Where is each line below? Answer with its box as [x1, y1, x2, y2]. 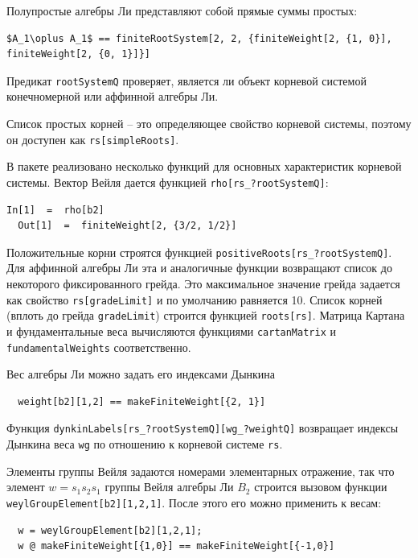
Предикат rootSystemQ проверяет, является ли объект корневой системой [6, 72, 367, 89]
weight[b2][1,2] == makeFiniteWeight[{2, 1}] [18, 395, 266, 407]
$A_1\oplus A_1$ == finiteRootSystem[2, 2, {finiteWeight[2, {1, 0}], [6, 32, 392, 44]
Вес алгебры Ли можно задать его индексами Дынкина [6, 366, 276, 382]
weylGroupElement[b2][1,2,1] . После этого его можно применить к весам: [6, 494, 382, 510]
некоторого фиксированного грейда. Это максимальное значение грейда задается [6, 275, 400, 291]
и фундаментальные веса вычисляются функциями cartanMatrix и [6, 322, 336, 339]
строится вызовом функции [254, 478, 387, 495]
